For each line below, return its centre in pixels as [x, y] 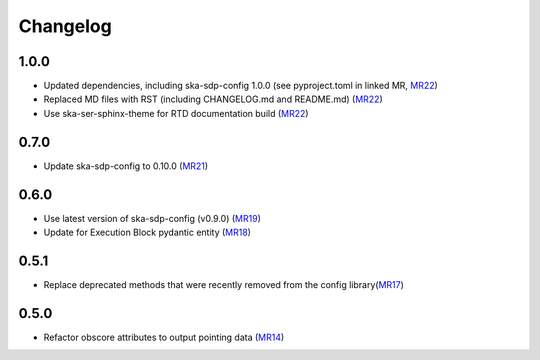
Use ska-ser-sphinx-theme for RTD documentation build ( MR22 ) [176, 113]
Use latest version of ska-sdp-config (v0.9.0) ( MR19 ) [152, 218]
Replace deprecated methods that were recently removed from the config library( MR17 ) [224, 284]
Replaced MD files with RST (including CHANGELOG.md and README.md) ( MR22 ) [213, 99]
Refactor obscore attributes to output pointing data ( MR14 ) [164, 337]
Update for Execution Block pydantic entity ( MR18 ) [147, 232]
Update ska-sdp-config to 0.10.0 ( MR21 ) [126, 166]
